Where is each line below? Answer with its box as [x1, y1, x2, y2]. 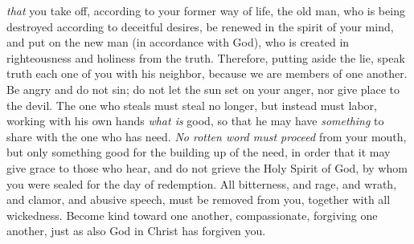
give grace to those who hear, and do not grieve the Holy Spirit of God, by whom [6, 159, 408, 176]
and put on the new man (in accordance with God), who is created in [6, 34, 350, 51]
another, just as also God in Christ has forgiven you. [6, 222, 266, 239]
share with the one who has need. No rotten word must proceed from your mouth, [6, 128, 407, 144]
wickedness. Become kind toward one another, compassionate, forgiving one [6, 206, 378, 223]
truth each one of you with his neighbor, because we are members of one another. [6, 65, 408, 82]
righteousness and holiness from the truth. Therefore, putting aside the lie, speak [6, 49, 405, 66]
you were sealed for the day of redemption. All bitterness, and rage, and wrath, [6, 175, 397, 192]
